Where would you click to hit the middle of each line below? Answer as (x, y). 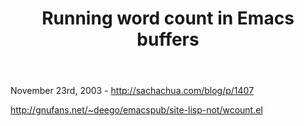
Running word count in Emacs (168, 18)
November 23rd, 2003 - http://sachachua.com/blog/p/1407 (132, 91)
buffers (168, 39)
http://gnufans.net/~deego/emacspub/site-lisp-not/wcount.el (136, 110)
